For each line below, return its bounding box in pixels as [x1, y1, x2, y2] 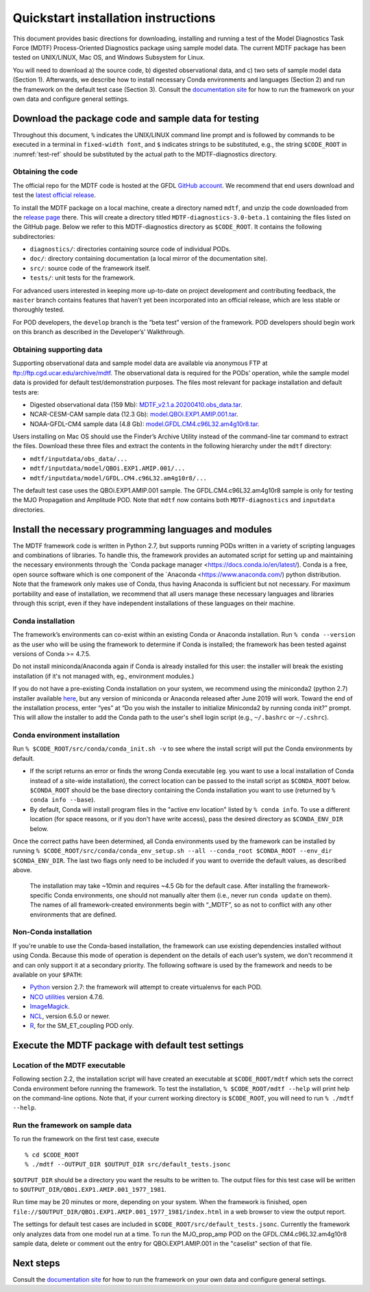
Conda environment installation [12, 731, 120, 740]
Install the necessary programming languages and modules [12, 524, 273, 535]
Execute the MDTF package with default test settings [12, 1040, 244, 1051]
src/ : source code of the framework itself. [29, 264, 151, 272]
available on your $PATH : [12, 971, 83, 979]
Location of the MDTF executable [12, 1060, 126, 1070]
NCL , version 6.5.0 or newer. [29, 1012, 111, 1020]
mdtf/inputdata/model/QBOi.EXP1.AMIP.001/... [29, 465, 186, 473]
